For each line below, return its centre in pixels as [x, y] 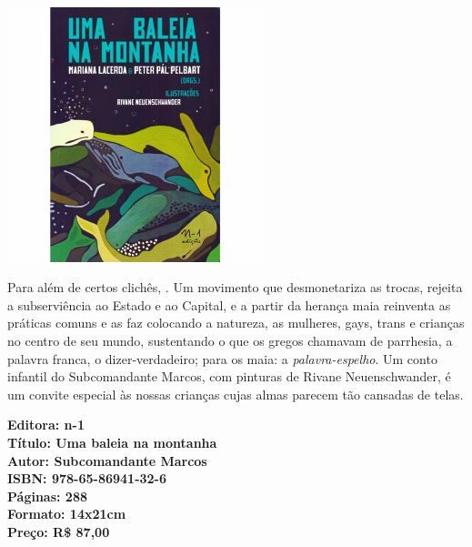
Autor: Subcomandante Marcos [107, 460]
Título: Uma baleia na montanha [112, 443]
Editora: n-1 [46, 425]
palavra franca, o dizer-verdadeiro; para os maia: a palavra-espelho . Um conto [222, 358]
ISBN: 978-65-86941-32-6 [87, 478]
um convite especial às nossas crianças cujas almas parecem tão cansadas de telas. [236, 394]
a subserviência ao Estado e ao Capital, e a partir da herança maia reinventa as [229, 304]
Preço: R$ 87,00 [59, 531]
